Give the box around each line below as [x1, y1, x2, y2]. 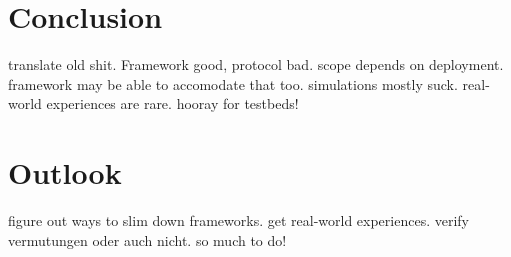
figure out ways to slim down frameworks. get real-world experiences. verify [8, 210, 469, 231]
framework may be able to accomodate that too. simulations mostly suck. [8, 73, 458, 94]
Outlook [8, 152, 122, 193]
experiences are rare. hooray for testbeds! [46, 93, 299, 114]
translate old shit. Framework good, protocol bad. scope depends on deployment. [8, 54, 504, 75]
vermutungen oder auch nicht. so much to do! [8, 229, 287, 250]
